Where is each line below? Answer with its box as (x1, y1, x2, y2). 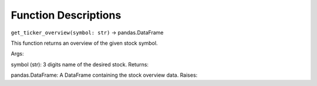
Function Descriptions (11, 9, 122, 21)
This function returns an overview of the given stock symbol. (11, 40, 158, 46)
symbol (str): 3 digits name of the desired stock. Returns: (11, 61, 149, 68)
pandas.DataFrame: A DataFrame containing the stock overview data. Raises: (11, 71, 198, 78)
